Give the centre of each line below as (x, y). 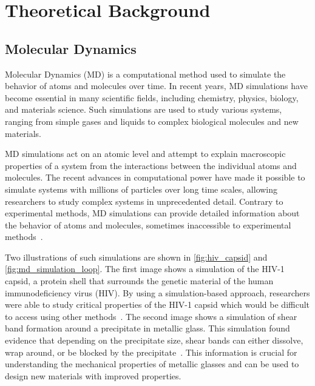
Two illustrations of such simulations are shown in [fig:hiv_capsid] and (136, 257)
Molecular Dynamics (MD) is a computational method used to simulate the (145, 74)
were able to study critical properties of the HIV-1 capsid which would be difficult (157, 304)
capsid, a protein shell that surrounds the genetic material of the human (139, 281)
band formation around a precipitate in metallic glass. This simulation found (147, 328)
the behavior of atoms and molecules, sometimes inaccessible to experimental (148, 225)
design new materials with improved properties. (93, 375)
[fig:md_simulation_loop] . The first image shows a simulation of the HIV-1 (145, 269)
